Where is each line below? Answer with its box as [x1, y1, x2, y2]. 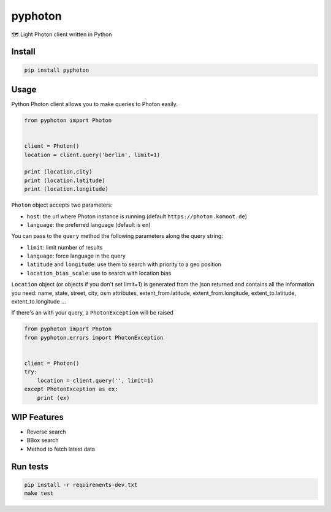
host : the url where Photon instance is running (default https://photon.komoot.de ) [26, 212, 248, 220]
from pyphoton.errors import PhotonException [24, 334, 164, 341]
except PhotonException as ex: [24, 386, 119, 392]
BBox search [26, 437, 59, 444]
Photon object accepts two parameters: [11, 201, 113, 208]
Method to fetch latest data [26, 445, 95, 453]
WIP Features [11, 411, 64, 422]
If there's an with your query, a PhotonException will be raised [11, 309, 174, 316]
